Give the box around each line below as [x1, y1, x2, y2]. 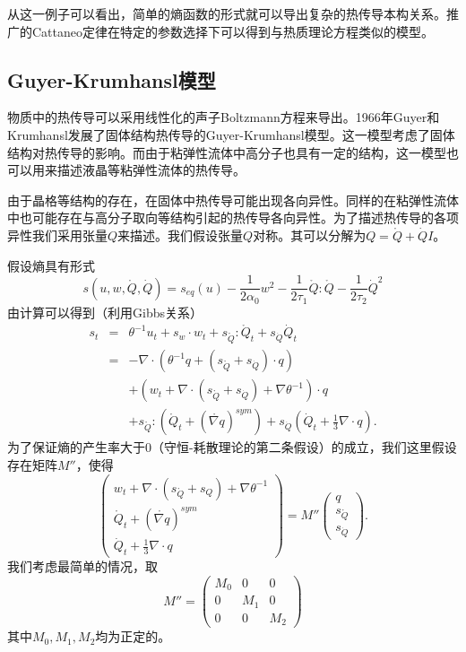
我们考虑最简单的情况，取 [7, 557, 158, 576]
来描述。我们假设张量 [117, 225, 244, 244]
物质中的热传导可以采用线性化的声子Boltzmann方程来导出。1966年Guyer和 [7, 108, 440, 126]
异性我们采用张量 [7, 225, 108, 244]
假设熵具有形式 [7, 256, 95, 274]
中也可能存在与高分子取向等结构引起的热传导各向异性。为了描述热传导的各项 [7, 208, 459, 227]
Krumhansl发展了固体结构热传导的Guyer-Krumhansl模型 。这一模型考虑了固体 [7, 125, 455, 143]
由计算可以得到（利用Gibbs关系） [7, 302, 203, 321]
